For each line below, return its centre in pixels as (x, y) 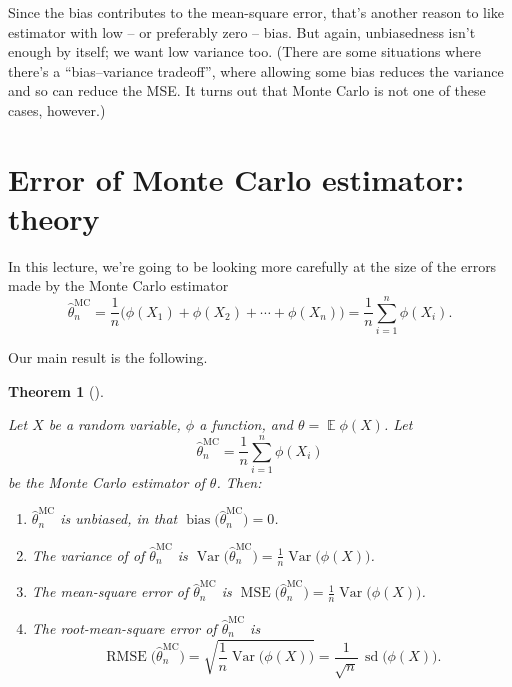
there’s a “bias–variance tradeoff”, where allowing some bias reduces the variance (256, 70)
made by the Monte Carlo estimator (118, 285)
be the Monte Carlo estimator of (106, 482)
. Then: (239, 482)
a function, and (246, 424)
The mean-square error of (110, 591)
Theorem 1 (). (56, 390)
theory (54, 217)
